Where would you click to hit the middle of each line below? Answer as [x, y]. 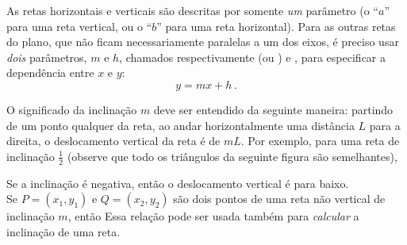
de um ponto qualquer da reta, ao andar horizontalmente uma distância [180, 125]
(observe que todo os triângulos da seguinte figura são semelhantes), [232, 156]
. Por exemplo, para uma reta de [320, 141]
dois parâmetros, [47, 57]
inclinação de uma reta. [63, 231]
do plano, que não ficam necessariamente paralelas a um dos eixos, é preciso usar [203, 42]
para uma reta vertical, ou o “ [79, 26]
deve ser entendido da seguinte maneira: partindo [273, 109]
